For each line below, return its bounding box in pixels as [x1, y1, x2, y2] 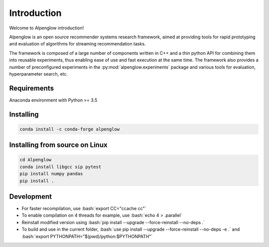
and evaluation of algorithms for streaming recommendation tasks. [9, 41, 146, 47]
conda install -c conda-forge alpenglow [19, 126, 120, 132]
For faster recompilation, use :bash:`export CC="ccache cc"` [21, 206, 146, 212]
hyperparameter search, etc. [9, 71, 68, 77]
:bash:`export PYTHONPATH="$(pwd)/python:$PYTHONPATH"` [21, 233, 153, 239]
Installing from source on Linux [9, 141, 108, 149]
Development [9, 192, 52, 201]
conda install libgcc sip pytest [19, 164, 102, 169]
